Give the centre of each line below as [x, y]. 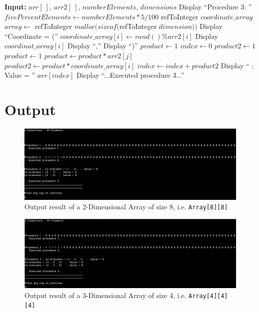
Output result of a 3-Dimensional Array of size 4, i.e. [106, 295]
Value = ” [20, 75]
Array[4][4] [208, 296]
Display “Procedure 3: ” [215, 6]
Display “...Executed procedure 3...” [130, 75]
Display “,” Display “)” [103, 46]
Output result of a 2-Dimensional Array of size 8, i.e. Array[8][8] [126, 207]
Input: [15, 6]
